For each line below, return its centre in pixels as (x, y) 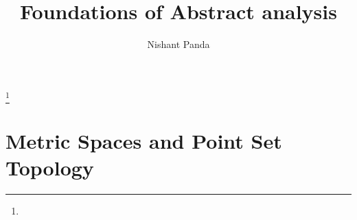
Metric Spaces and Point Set (144, 141)
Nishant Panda (178, 44)
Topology (50, 168)
